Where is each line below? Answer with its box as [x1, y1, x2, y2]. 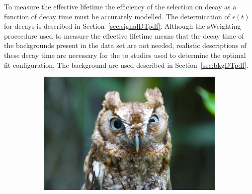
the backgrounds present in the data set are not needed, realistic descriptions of [4, 40, 247, 50]
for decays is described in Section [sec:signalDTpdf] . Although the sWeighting [4, 21, 241, 31]
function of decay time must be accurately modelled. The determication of [4, 11, 230, 21]
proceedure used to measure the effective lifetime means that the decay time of [4, 30, 244, 41]
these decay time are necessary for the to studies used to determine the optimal [4, 49, 246, 60]
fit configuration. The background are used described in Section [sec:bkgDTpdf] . [4, 59, 249, 70]
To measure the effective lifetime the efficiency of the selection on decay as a [4, 1, 237, 11]
